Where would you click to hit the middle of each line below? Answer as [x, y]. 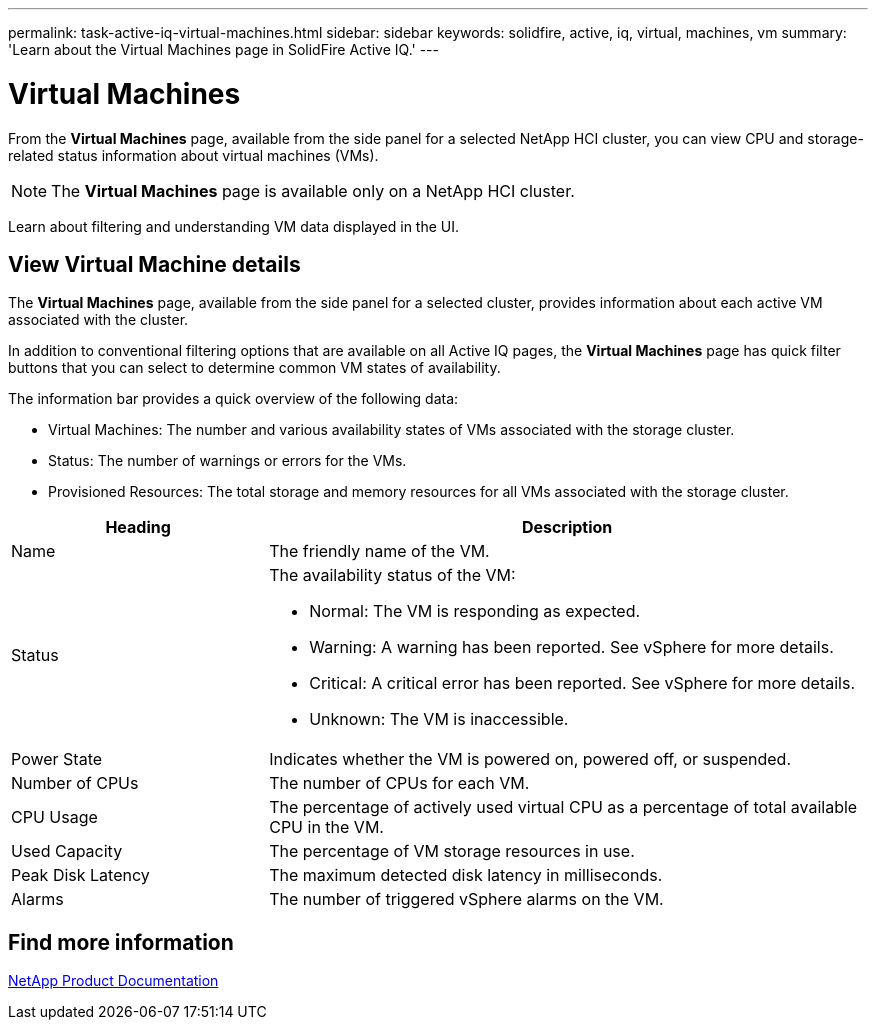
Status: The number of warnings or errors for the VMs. [227, 461]
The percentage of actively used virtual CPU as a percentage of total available [563, 807]
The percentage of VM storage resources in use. [452, 851]
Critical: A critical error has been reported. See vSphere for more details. [582, 683]
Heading [138, 527]
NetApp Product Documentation [113, 981]
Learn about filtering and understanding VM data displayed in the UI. [234, 226]
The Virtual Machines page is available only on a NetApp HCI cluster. [313, 190]
